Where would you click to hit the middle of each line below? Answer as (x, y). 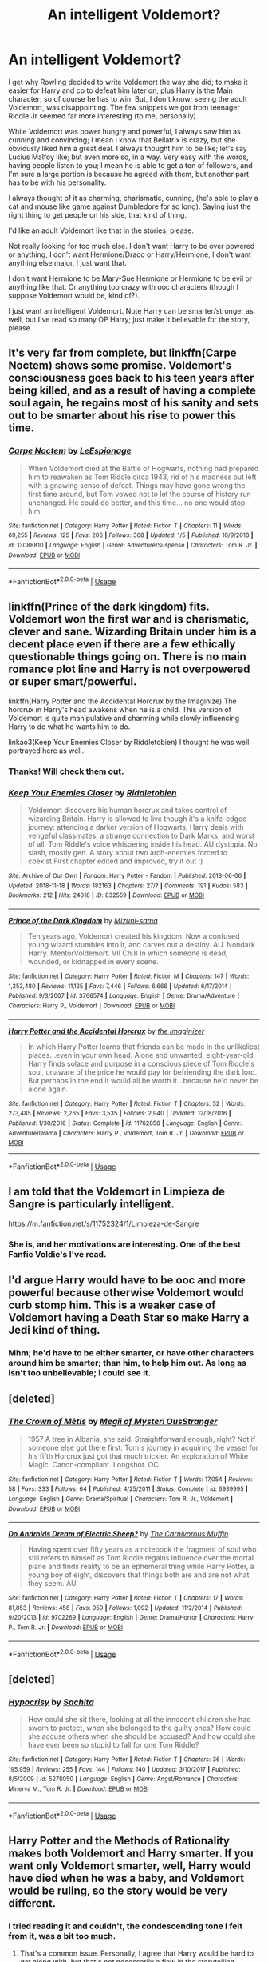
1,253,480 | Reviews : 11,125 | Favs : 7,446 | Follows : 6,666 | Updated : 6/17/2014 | (120, 986)
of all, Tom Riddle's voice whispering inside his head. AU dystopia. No (142, 844)
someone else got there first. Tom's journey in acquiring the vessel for (143, 1447)
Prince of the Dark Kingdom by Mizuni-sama (83, 920)
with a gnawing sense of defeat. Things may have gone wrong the (136, 485)
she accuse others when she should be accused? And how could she (142, 1736)
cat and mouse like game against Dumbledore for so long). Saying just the (130, 206)
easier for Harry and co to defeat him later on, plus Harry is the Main (120, 90)
